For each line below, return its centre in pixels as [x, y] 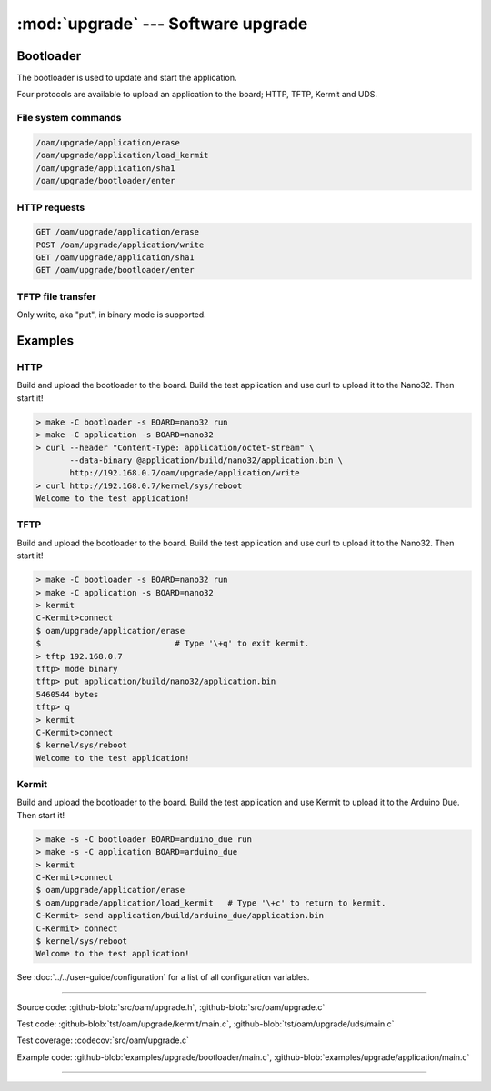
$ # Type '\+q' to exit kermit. [173, 644]
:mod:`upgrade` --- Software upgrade [162, 24]
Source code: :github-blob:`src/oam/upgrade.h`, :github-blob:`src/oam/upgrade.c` [171, 1007]
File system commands [69, 118]
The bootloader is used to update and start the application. [127, 78]
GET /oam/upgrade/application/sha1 [115, 258]
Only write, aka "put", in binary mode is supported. [111, 315]
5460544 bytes [67, 694]
